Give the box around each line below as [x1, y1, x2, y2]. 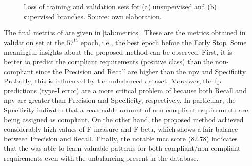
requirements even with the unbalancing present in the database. [4, 152, 199, 163]
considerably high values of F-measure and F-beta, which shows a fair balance [4, 124, 238, 134]
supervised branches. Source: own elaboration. [24, 11, 162, 21]
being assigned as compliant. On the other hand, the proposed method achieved [4, 114, 244, 124]
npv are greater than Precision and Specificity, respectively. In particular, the [4, 95, 236, 105]
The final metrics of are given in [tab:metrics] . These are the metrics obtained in [4, 28, 246, 38]
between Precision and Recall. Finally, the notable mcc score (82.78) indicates [4, 133, 238, 143]
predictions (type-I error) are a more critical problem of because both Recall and [4, 85, 247, 95]
